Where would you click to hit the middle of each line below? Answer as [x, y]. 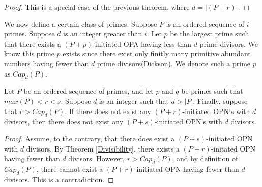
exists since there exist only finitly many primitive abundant [157, 53]
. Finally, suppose [220, 101]
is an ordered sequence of [205, 24]
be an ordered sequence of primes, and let [89, 91]
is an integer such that [134, 101]
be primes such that [212, 91]
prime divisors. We [229, 43]
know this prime [29, 53]
